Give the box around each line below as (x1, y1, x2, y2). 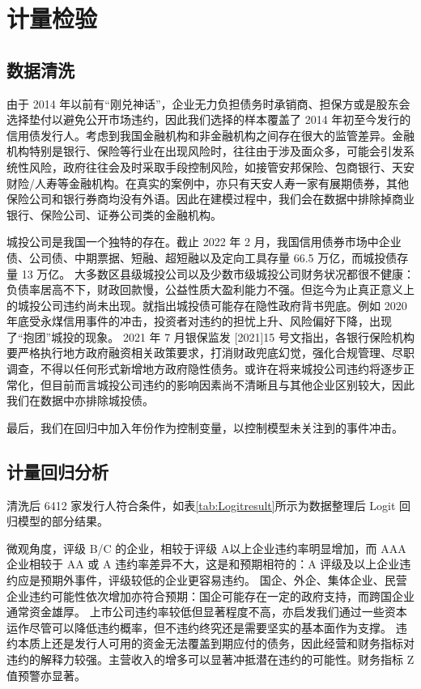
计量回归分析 (6, 458, 108, 483)
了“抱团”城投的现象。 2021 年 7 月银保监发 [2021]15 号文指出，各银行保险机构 (6, 328, 415, 345)
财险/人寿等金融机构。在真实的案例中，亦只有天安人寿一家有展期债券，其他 (6, 174, 409, 191)
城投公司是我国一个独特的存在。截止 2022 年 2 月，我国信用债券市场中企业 (6, 233, 402, 250)
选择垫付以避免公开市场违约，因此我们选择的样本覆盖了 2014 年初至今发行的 (6, 111, 411, 128)
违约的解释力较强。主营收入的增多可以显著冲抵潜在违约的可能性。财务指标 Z (6, 651, 415, 667)
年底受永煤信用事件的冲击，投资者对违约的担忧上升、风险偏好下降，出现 (6, 313, 392, 330)
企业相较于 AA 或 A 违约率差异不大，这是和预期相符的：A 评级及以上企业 (6, 555, 400, 572)
